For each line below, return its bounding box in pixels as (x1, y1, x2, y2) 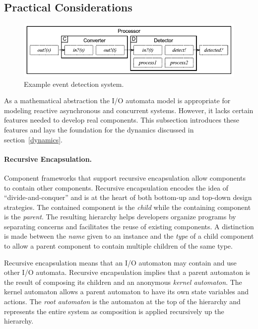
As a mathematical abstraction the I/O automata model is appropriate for (4, 95, 231, 106)
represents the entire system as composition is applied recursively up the (4, 306, 224, 316)
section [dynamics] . (4, 134, 63, 144)
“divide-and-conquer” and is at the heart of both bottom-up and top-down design (4, 192, 252, 202)
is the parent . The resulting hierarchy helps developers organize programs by (4, 211, 236, 222)
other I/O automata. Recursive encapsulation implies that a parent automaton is (4, 267, 251, 277)
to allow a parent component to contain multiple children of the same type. (4, 241, 233, 251)
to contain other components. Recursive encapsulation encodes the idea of (4, 182, 229, 193)
